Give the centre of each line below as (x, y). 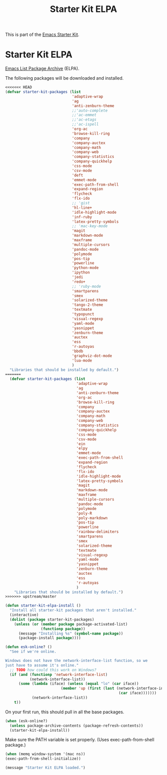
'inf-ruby (82, 217)
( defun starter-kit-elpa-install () (43, 606)
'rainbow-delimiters (98, 532)
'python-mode (85, 268)
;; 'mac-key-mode (90, 226)
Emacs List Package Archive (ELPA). (42, 69)
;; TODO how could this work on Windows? (53, 670)
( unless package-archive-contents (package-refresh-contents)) (76, 726)
